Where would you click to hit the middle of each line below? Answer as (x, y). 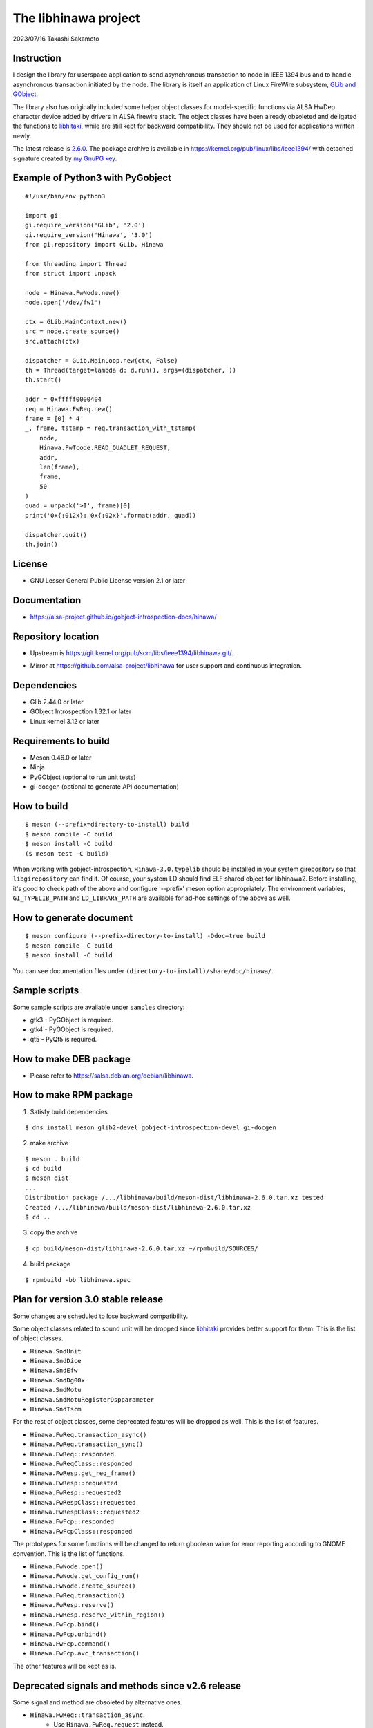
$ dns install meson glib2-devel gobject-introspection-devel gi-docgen (151, 1127)
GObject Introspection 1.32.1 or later (81, 711)
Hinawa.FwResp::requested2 (76, 1493)
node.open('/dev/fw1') (64, 303)
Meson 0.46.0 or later (61, 758)
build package (50, 1264)
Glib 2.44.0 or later (57, 702)
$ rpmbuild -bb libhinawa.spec (78, 1280)
